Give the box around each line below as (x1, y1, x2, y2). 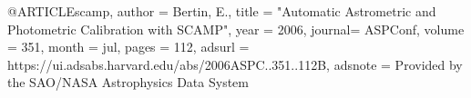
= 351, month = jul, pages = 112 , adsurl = (7, 37, 250, 56)
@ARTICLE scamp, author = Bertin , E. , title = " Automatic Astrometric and (7, 2, 436, 20)
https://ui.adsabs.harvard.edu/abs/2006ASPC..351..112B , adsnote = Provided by (7, 54, 463, 73)
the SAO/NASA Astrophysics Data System (7, 73, 249, 92)
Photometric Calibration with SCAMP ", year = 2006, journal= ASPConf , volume (7, 19, 465, 38)
